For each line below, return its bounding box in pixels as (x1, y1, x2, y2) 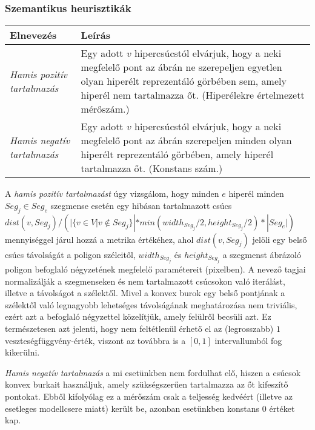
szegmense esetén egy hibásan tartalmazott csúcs (50, 199, 232, 211)
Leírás (81, 28, 110, 42)
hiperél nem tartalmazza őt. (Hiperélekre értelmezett (81, 88, 305, 102)
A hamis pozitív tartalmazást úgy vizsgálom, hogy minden (5, 187, 219, 200)
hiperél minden (228, 187, 284, 200)
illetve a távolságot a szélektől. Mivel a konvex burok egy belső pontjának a (5, 286, 285, 299)
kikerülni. (5, 346, 40, 359)
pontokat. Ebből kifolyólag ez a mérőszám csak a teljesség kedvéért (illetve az (5, 389, 293, 402)
